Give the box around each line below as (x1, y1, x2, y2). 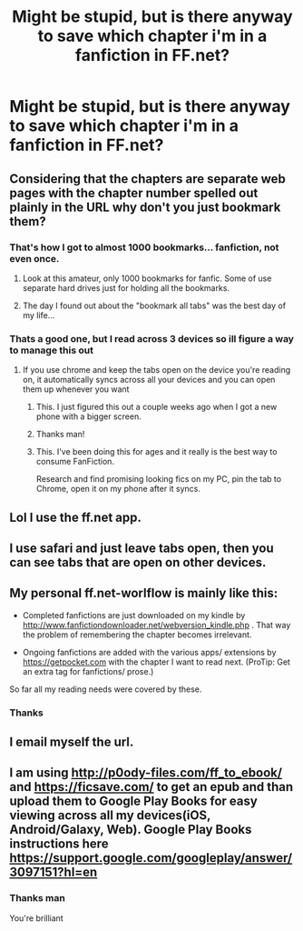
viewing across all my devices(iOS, (9, 807, 211, 824)
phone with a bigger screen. (35, 411, 142, 422)
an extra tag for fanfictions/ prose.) (22, 666, 154, 676)
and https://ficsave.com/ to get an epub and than (9, 779, 294, 795)
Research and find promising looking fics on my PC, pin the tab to (35, 474, 282, 485)
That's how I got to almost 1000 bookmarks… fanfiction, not (9, 241, 279, 254)
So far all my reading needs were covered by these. (9, 684, 202, 695)
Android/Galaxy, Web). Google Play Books (9, 822, 252, 837)
